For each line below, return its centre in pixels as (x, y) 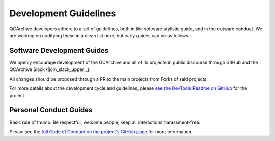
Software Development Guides (59, 50)
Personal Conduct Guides (51, 110)
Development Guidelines (63, 13)
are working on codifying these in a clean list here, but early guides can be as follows (99, 35)
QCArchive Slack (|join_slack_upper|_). (50, 69)
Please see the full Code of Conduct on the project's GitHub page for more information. (101, 132)
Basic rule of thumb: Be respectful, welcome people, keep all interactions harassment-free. (105, 122)
